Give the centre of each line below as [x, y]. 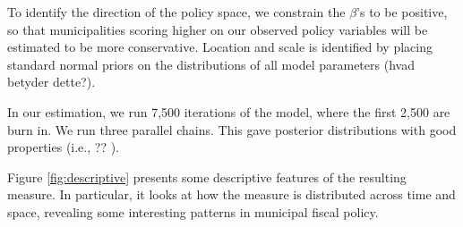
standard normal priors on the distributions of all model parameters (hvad [211, 64]
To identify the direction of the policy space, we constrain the [176, 12]
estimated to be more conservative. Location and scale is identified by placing [220, 47]
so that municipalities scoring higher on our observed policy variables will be [218, 29]
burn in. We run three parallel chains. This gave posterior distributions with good [232, 129]
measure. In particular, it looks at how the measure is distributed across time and [231, 194]
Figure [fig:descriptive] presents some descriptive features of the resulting [207, 177]
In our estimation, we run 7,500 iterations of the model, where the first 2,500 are [229, 111]
